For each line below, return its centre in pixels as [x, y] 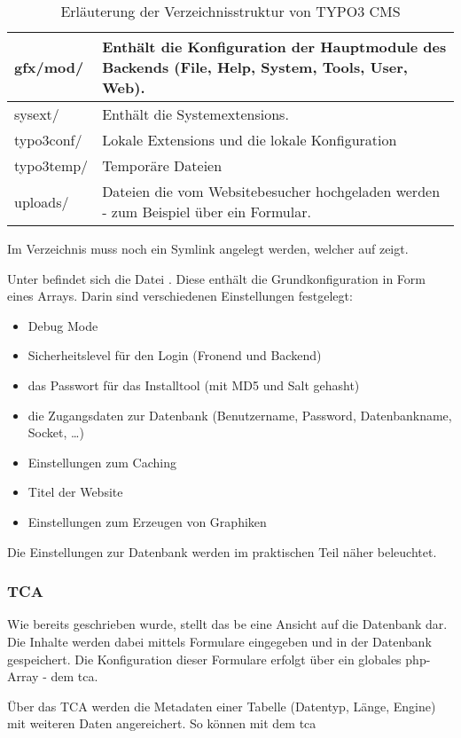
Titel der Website [75, 492]
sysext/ [37, 114]
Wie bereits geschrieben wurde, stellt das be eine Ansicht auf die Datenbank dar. [227, 624]
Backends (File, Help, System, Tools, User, [255, 67]
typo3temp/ [51, 165]
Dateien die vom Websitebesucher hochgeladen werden [271, 191]
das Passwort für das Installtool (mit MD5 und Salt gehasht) [194, 385]
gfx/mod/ [49, 67]
